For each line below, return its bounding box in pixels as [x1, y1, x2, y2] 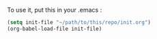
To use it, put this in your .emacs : [7, 6, 102, 14]
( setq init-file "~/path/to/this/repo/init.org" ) [7, 19, 152, 26]
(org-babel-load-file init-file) [7, 25, 102, 32]
